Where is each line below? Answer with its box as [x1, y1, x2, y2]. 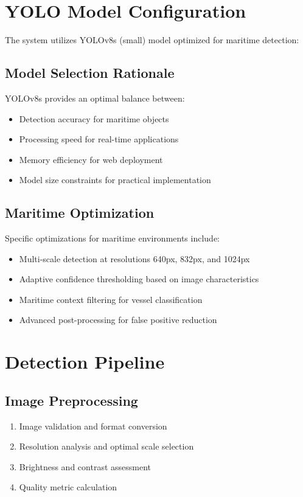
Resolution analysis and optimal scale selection [19, 440, 194, 453]
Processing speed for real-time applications [19, 133, 179, 145]
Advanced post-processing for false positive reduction [19, 313, 217, 326]
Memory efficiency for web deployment [19, 153, 163, 165]
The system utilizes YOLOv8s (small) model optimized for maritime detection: [5, 33, 299, 46]
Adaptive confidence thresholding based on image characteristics [19, 273, 259, 285]
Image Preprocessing [5, 391, 138, 409]
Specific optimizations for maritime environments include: [5, 232, 220, 245]
